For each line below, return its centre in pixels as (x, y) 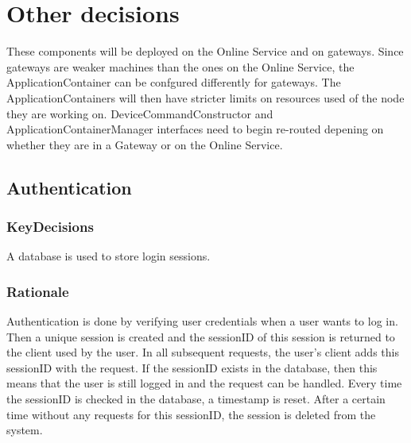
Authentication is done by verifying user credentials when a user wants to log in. (202, 321)
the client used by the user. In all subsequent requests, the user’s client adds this (203, 352)
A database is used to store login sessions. (109, 256)
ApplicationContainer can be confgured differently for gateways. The (174, 82)
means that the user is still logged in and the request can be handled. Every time (204, 383)
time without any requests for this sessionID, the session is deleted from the (191, 414)
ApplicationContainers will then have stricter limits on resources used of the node (205, 97)
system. (25, 430)
